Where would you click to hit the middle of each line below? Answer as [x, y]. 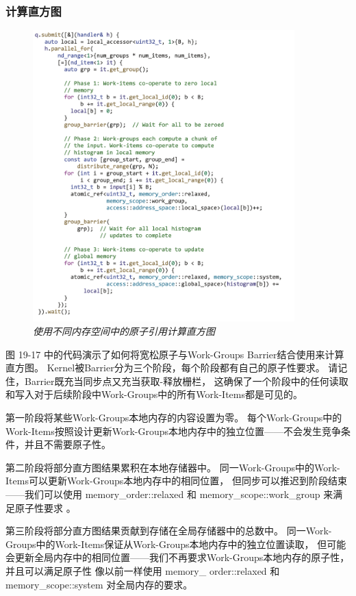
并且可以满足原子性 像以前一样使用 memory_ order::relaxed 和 [143, 570]
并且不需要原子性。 [67, 444]
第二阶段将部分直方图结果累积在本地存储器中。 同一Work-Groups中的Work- [173, 467]
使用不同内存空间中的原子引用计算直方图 [124, 331]
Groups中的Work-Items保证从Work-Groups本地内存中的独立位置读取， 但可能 [176, 544]
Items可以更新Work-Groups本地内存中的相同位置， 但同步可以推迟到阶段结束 [176, 481]
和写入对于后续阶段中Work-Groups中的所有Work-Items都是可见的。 [154, 394]
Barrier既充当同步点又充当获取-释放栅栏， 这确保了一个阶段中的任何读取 [186, 381]
